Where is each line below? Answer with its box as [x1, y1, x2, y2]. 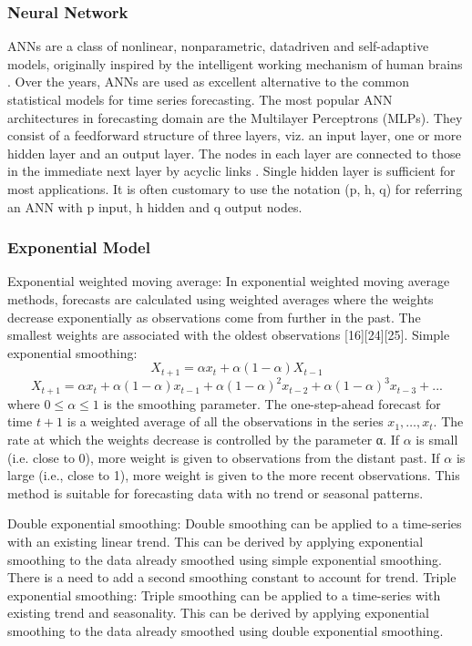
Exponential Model [7, 236, 150, 259]
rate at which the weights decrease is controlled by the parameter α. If [7, 429, 400, 448]
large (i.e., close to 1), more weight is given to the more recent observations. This [7, 466, 460, 485]
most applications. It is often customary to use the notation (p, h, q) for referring [7, 179, 463, 198]
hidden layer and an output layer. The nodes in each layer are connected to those [7, 143, 461, 162]
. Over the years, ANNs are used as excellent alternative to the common [7, 72, 409, 91]
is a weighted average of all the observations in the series [67, 412, 384, 431]
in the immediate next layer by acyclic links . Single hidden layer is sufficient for [7, 161, 456, 180]
